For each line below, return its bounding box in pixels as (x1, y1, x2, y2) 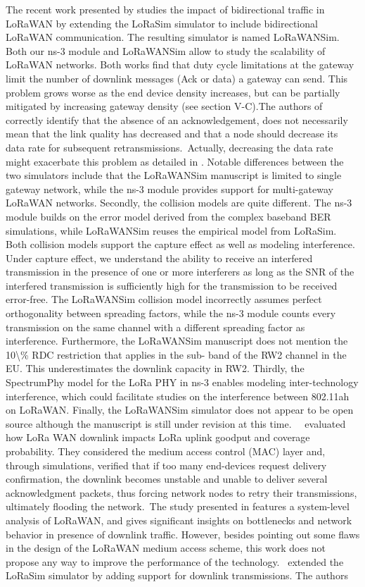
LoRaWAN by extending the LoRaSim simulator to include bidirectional (6, 16, 318, 30)
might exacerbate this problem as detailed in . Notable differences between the (6, 154, 344, 168)
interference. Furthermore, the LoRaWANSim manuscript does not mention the (6, 333, 348, 348)
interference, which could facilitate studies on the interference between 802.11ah (6, 388, 350, 403)
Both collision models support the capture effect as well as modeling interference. (6, 237, 355, 252)
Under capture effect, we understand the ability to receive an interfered (6, 250, 313, 265)
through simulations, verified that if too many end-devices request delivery (6, 457, 327, 472)
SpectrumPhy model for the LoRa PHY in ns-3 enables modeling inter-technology (6, 375, 359, 390)
